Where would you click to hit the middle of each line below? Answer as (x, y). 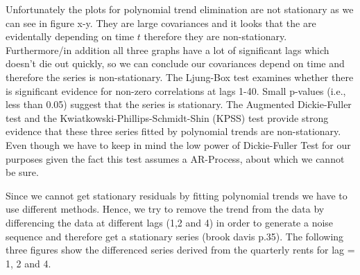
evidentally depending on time (70, 36)
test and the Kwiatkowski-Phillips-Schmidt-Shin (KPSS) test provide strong (167, 117)
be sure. (22, 172)
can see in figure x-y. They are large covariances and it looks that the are (161, 23)
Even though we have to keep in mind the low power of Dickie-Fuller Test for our (178, 144)
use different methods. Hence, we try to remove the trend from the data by (165, 209)
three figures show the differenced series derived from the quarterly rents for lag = (180, 250)
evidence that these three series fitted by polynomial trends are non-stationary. (173, 131)
